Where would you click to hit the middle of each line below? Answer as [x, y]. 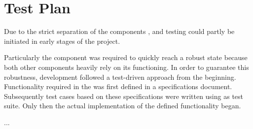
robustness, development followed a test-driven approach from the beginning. [120, 77]
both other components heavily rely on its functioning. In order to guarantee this [126, 67]
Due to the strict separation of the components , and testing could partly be [119, 31]
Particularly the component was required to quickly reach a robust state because [126, 57]
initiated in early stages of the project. [62, 41]
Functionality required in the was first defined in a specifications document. [118, 86]
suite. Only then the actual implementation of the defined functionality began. [123, 106]
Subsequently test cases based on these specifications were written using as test [124, 96]
